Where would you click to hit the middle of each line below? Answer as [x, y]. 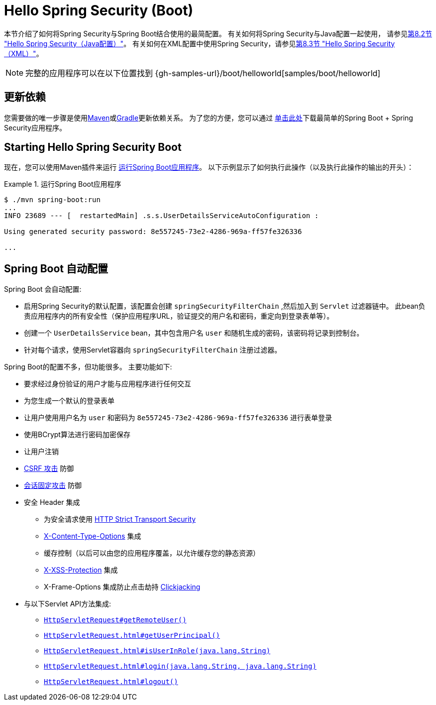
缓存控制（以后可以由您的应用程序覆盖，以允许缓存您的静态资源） [152, 553]
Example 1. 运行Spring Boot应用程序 [63, 184]
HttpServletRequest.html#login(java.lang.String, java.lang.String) [180, 666]
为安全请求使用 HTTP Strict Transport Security [120, 519]
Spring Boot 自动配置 [56, 268]
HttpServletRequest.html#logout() [111, 682]
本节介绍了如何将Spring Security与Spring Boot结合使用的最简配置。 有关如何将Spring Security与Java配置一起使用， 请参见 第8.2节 [218, 33]
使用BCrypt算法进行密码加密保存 [77, 435]
